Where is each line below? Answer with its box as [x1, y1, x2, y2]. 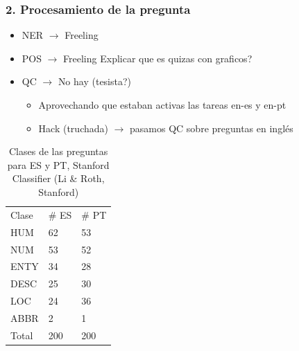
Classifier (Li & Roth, [12, 171, 105, 186]
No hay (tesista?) [58, 74, 132, 89]
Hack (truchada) [38, 120, 108, 135]
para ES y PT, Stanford [7, 157, 110, 172]
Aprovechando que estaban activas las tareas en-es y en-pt [38, 98, 287, 111]
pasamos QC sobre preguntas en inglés [130, 120, 293, 135]
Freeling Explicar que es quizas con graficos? [63, 51, 253, 65]
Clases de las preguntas [9, 144, 108, 159]
